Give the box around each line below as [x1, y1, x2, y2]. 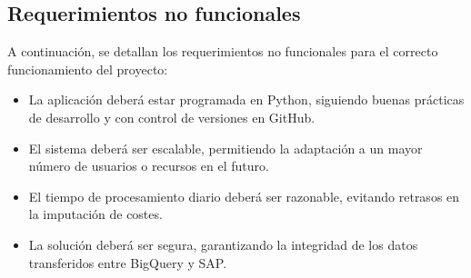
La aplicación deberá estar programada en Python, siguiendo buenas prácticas [28, 90, 465, 109]
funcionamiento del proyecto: [7, 59, 168, 78]
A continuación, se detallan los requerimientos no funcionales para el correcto [7, 42, 438, 61]
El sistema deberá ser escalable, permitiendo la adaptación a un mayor [28, 138, 423, 157]
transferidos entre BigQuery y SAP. [28, 253, 227, 272]
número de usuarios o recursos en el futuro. [28, 156, 269, 175]
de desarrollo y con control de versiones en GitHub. [28, 107, 316, 126]
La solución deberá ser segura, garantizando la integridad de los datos [28, 234, 418, 253]
